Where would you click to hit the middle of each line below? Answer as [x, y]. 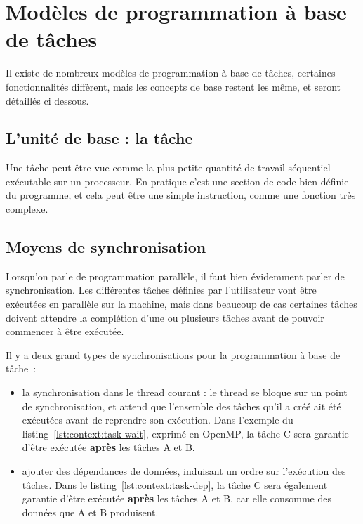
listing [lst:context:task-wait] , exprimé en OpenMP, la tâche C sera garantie [185, 433]
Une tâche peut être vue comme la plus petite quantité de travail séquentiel [168, 168]
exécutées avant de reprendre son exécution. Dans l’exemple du [158, 420]
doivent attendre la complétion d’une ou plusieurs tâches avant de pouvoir [165, 317]
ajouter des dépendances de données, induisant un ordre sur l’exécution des [184, 471]
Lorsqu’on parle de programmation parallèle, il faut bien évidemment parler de [175, 276]
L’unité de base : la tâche [99, 138]
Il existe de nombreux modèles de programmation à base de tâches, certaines [171, 73]
